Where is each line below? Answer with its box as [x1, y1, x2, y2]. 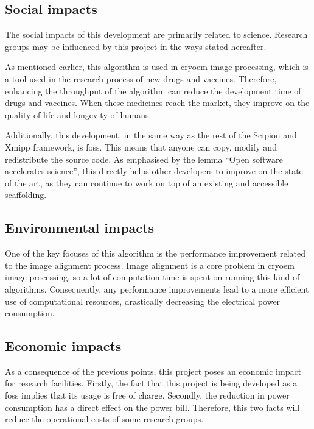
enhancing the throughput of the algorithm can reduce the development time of [5, 84, 301, 97]
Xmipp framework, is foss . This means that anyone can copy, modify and [5, 140, 277, 153]
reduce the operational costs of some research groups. [5, 413, 204, 425]
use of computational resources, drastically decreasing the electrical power [5, 294, 281, 307]
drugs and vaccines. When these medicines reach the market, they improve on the [5, 96, 310, 109]
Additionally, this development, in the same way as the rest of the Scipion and [5, 129, 297, 141]
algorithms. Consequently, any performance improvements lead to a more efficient [5, 282, 309, 295]
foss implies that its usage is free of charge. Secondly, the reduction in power [5, 389, 290, 402]
